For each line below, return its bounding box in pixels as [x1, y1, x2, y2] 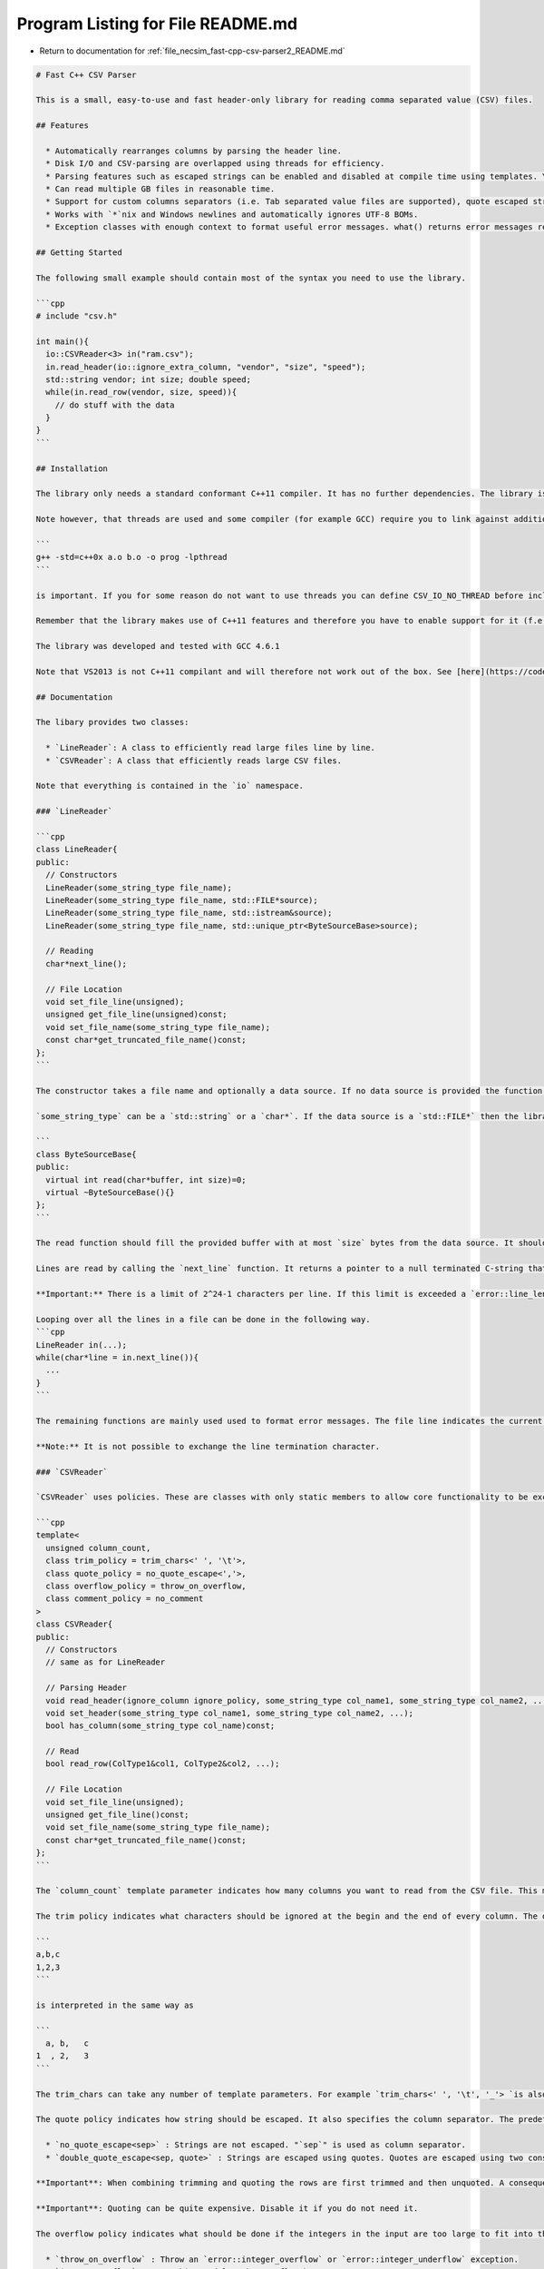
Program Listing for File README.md [16, 14, 298, 34]
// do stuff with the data [54, 399, 176, 410]
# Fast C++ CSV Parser [35, 69, 137, 80]
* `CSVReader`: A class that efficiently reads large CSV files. [45, 755, 343, 766]
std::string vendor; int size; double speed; [45, 374, 251, 385]
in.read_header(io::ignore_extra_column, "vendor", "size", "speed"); [45, 361, 366, 372]
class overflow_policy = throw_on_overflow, [45, 1581, 247, 1592]
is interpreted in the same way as [35, 1999, 194, 2010]
